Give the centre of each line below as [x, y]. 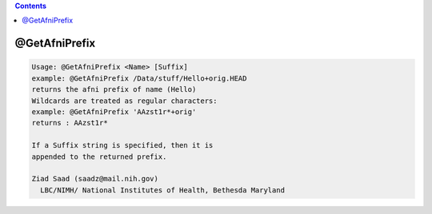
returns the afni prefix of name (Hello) [114, 89]
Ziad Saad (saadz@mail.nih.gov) [95, 179]
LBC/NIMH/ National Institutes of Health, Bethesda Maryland [163, 190]
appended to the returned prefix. [99, 157]
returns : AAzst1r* [70, 123]
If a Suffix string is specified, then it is [122, 145]
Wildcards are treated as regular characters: [124, 101]
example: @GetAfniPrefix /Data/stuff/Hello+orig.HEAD [139, 78]
